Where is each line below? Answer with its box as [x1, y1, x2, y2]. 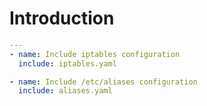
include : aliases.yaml [18, 86, 113, 96]
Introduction [9, 7, 115, 30]
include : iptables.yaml [18, 58, 117, 69]
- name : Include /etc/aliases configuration [9, 77, 198, 87]
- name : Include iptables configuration [9, 49, 181, 59]
